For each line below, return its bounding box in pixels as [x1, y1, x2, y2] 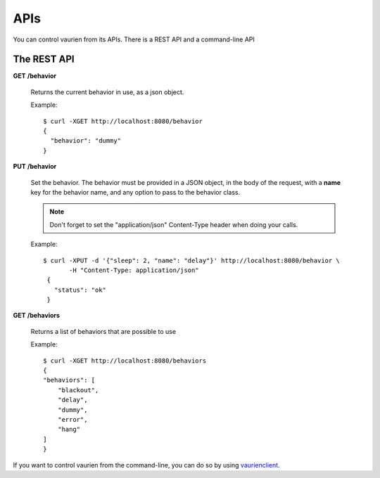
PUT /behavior [13, 162, 57, 171]
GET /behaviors [13, 311, 60, 320]
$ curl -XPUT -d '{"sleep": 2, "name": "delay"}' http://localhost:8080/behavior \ [43, 257, 341, 264]
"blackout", [57, 386, 99, 394]
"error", [57, 415, 88, 423]
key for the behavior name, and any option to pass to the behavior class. [30, 188, 241, 196]
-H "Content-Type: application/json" [69, 266, 200, 274]
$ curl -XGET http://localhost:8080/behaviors [43, 356, 207, 365]
